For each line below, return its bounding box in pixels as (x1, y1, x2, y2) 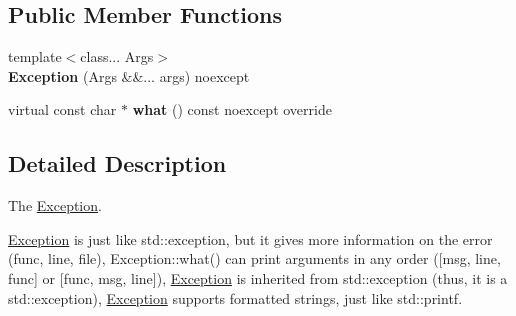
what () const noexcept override (132, 99, 332, 120)
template (8, 46, 62, 67)
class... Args (80, 46, 154, 67)
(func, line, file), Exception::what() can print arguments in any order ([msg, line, (8, 248, 501, 269)
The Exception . (8, 195, 102, 216)
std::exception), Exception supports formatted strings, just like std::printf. (8, 287, 463, 308)
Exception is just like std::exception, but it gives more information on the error (8, 228, 493, 249)
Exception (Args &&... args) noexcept (8, 65, 250, 86)
